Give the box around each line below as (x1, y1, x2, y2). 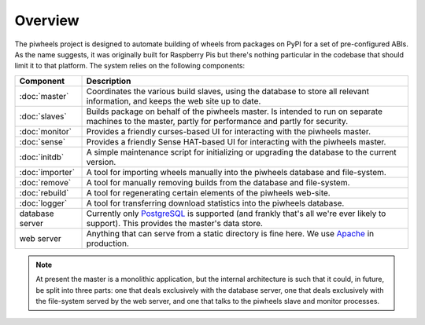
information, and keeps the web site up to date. (86, 95, 261, 106)
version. (86, 156, 116, 167)
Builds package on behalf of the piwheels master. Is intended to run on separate (86, 106, 383, 117)
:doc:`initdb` (19, 152, 65, 162)
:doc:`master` (19, 90, 69, 101)
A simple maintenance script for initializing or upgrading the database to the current (86, 146, 397, 157)
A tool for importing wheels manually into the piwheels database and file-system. (86, 166, 387, 177)
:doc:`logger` (19, 197, 68, 208)
